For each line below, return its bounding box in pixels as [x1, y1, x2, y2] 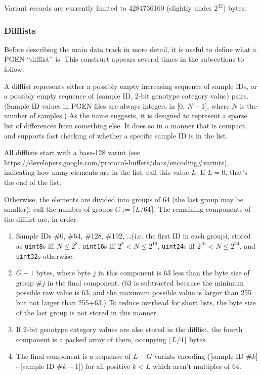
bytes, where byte [36, 267, 91, 278]
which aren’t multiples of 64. [153, 360, 241, 371]
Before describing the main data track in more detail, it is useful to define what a [4, 43, 256, 54]
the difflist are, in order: [4, 213, 78, 224]
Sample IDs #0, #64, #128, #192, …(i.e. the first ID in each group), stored [16, 230, 251, 241]
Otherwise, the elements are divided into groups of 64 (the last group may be [4, 194, 243, 204]
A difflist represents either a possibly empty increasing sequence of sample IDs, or [4, 80, 257, 91]
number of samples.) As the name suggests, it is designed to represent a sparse [4, 110, 247, 121]
